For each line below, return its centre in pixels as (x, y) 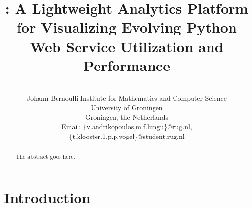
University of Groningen (127, 107)
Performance (127, 65)
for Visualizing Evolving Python (127, 27)
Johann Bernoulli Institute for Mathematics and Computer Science (127, 98)
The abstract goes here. (45, 157)
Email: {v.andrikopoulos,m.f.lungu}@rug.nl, (127, 127)
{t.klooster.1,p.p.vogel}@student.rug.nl (127, 136)
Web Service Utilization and (127, 46)
